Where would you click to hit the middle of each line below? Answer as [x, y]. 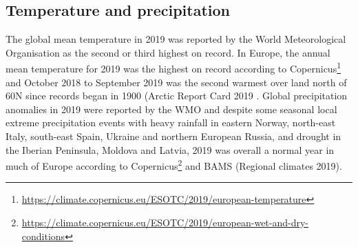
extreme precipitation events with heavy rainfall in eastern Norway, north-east [171, 122]
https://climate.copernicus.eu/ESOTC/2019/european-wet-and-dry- [165, 223]
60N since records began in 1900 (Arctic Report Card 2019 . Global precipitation [177, 96]
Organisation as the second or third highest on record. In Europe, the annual [168, 52]
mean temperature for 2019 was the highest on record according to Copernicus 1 [173, 68]
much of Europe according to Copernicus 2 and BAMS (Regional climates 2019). [174, 165]
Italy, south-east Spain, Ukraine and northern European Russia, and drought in [173, 136]
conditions [43, 236]
